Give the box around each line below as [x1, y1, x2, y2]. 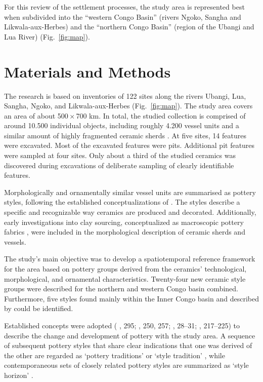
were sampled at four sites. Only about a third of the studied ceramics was [4, 150, 236, 161]
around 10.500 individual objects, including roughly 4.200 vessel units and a [4, 120, 239, 131]
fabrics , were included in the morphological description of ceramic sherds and [4, 226, 245, 237]
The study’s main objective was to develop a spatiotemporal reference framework [4, 253, 255, 264]
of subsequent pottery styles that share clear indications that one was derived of [4, 340, 252, 351]
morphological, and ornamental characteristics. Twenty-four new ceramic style [4, 273, 246, 284]
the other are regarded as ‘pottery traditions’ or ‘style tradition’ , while [4, 350, 225, 360]
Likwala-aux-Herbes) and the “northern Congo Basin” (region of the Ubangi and [4, 21, 254, 32]
